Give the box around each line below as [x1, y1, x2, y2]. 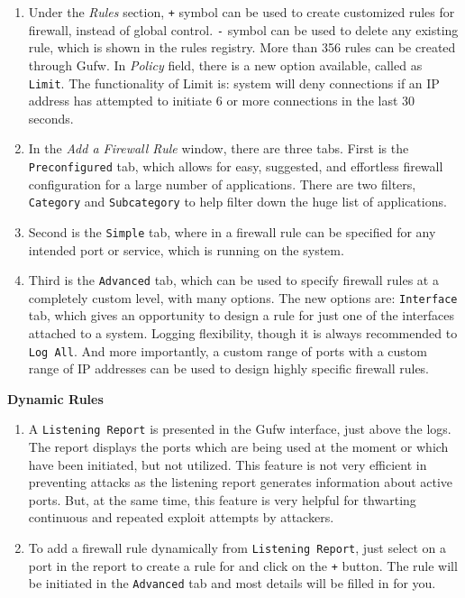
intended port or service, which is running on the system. [28, 240, 344, 259]
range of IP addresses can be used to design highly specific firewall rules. [28, 359, 430, 378]
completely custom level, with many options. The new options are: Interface [28, 288, 458, 307]
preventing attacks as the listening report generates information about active [28, 473, 453, 492]
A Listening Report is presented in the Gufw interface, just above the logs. [28, 419, 451, 438]
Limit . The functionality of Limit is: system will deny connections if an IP [28, 73, 440, 92]
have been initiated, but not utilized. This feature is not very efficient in [28, 455, 427, 474]
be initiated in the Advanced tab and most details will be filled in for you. [28, 574, 436, 593]
